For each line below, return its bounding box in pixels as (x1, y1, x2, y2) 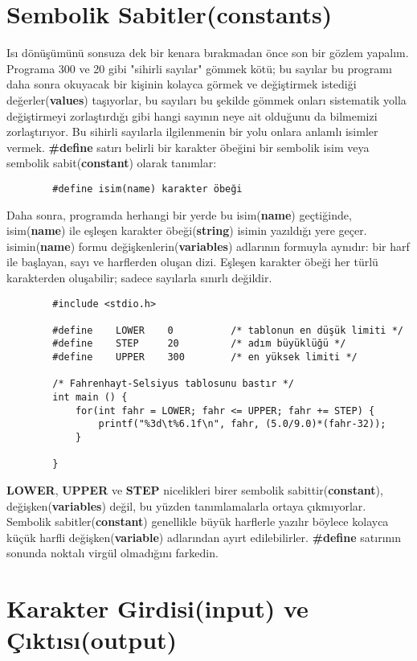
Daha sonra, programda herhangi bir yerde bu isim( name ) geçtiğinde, (6, 206, 352, 223)
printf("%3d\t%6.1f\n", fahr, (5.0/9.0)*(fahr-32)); (98, 418, 386, 430)
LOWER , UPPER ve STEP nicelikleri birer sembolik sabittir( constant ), (6, 482, 383, 499)
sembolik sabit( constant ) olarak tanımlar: (6, 154, 217, 171)
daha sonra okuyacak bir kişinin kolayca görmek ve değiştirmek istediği (6, 76, 357, 92)
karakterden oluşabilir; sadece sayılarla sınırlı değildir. (6, 269, 272, 285)
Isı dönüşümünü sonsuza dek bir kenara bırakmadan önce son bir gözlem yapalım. (6, 44, 409, 61)
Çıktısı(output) (6, 623, 178, 656)
